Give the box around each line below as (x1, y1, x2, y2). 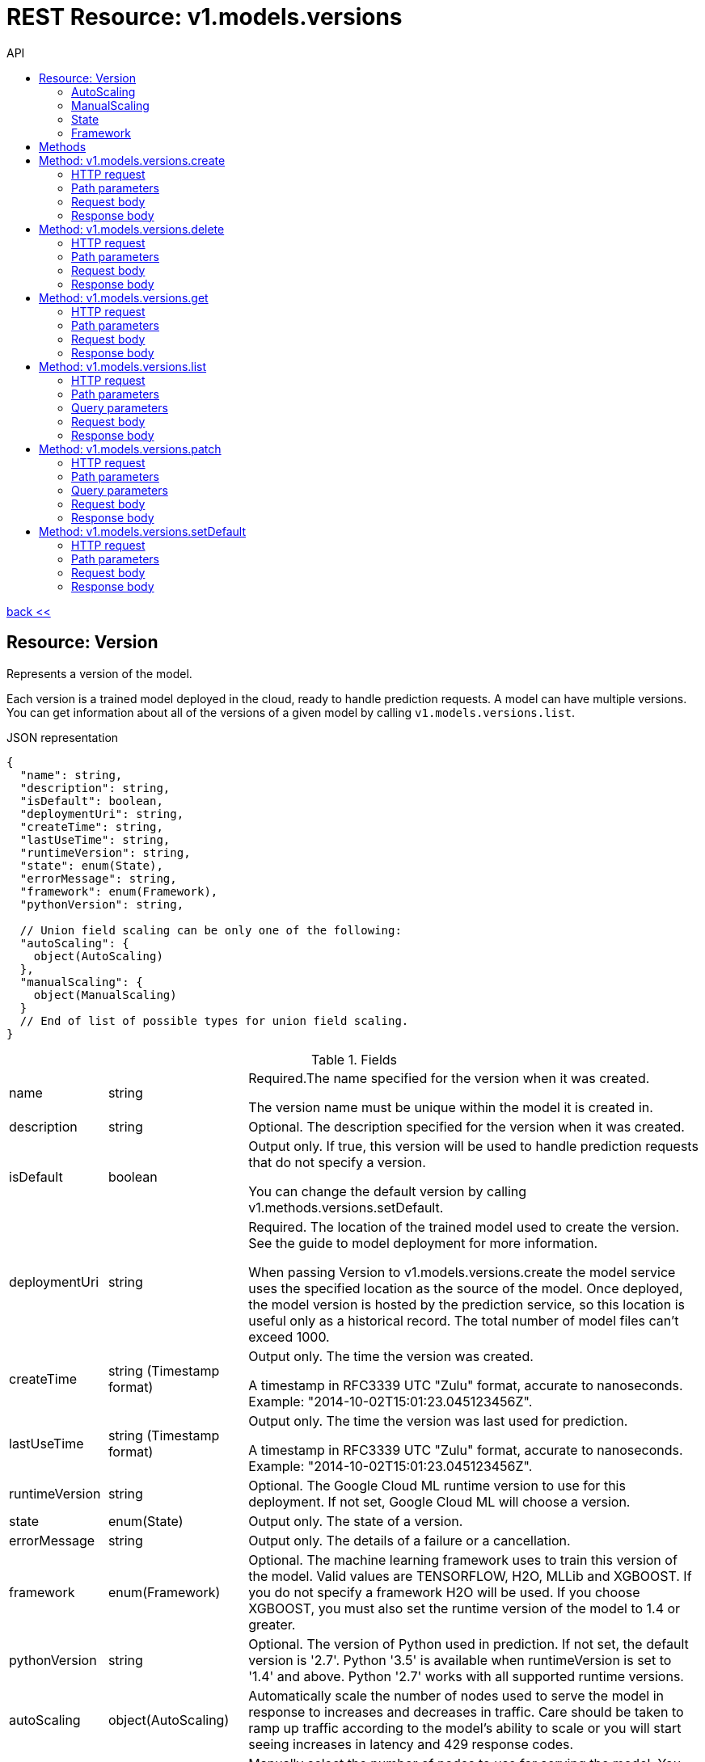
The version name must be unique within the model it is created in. (248, 1098, 653, 1115)
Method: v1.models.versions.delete (39, 221, 225, 236)
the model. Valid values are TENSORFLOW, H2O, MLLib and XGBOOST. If (248, 1567, 692, 1584)
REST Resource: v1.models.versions (6, 3, 403, 31)
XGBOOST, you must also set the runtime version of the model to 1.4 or (248, 1600, 681, 1617)
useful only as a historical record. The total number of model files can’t (248, 1312, 679, 1329)
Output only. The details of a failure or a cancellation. (248, 1532, 571, 1549)
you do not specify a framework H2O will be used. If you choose (248, 1583, 640, 1600)
